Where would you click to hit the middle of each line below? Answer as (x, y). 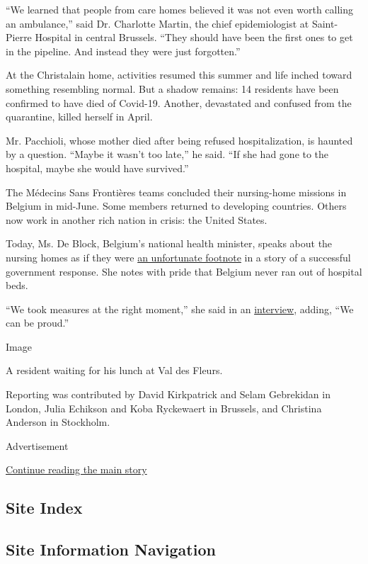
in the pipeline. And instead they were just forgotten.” (123, 51)
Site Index (44, 508)
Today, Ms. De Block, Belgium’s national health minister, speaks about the (169, 243)
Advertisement (37, 445)
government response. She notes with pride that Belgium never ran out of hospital (184, 271)
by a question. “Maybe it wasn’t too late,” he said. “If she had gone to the (167, 154)
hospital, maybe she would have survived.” (97, 168)
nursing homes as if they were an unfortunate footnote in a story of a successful (178, 257)
